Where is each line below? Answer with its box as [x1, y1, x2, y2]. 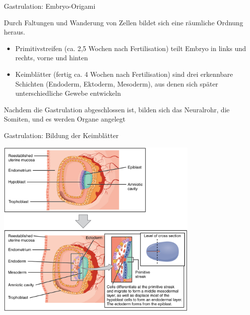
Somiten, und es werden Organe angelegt [4, 114, 126, 124]
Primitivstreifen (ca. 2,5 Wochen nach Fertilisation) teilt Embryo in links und [15, 43, 246, 53]
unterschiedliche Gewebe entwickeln [15, 88, 121, 98]
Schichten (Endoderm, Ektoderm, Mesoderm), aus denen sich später [15, 78, 218, 88]
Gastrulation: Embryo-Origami [4, 1, 96, 11]
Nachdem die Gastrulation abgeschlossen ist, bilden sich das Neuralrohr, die [4, 104, 230, 114]
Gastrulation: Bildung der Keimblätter [4, 130, 119, 140]
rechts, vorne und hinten [15, 52, 88, 63]
